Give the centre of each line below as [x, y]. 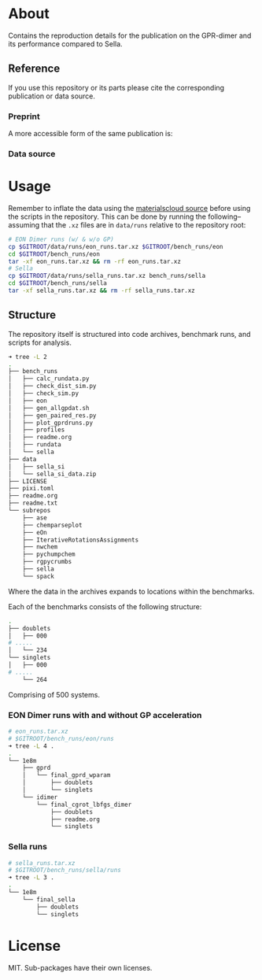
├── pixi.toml [31, 489]
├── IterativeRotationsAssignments [81, 540]
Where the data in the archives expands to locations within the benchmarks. [131, 591]
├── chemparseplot [52, 525]
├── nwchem [40, 547]
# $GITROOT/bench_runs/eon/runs [61, 738]
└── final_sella [49, 899]
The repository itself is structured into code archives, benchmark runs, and [129, 334]
